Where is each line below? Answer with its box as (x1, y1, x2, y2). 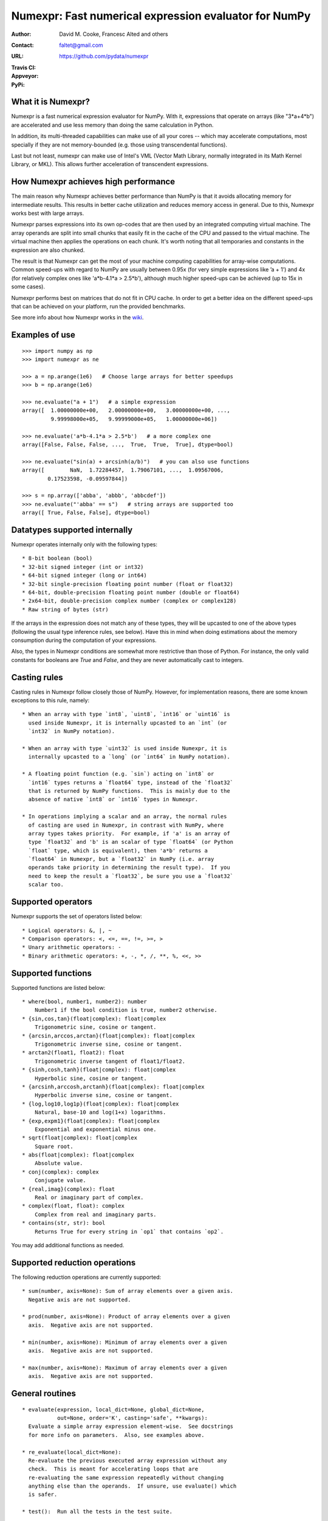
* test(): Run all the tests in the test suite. (22, 1508, 173, 1515)
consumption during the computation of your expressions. (11, 636, 157, 644)
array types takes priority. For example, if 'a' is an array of (28, 830, 230, 837)
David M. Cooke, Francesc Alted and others (59, 30, 168, 38)
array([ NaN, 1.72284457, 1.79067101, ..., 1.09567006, (22, 467, 224, 474)
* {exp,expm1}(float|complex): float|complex (22, 1117, 160, 1124)
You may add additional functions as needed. (11, 1241, 125, 1248)
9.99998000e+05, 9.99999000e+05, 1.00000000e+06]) (50, 416, 218, 422)
